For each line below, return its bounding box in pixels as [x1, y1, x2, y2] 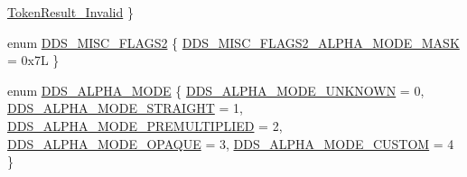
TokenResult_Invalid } [7, 3, 134, 21]
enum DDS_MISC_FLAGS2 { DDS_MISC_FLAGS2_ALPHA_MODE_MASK [7, 33, 460, 51]
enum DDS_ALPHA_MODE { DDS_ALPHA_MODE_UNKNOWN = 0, [7, 80, 425, 99]
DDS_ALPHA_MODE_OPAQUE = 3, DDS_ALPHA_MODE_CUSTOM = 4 [7, 134, 454, 153]
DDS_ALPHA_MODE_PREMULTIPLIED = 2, [7, 116, 283, 135]
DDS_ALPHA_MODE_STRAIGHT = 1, [7, 98, 243, 117]
